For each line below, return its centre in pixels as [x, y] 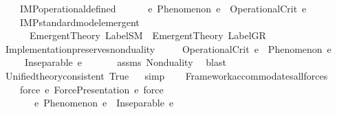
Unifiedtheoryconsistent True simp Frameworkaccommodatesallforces [166, 75]
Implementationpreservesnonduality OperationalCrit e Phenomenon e [168, 48]
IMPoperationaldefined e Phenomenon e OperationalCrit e [163, 8]
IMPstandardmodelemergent [79, 22]
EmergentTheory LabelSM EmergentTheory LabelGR [148, 35]
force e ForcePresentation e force [91, 89]
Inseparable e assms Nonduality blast [125, 62]
